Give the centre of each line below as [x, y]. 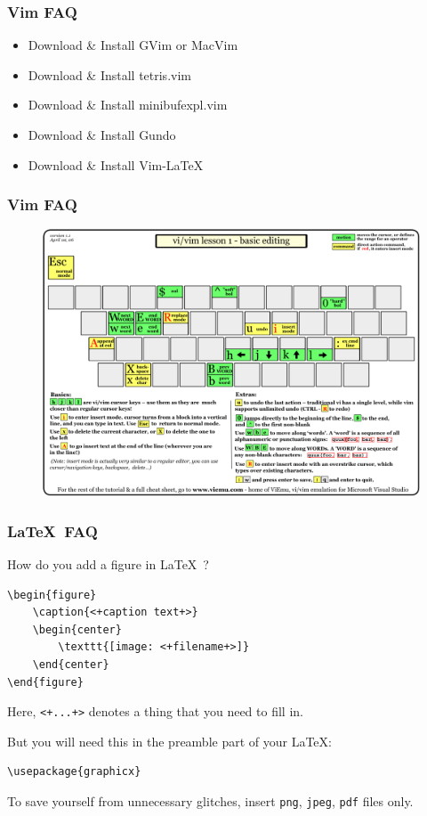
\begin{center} [77, 629]
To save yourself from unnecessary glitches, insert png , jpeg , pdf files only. [210, 801]
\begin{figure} [52, 595]
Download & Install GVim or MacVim [133, 45]
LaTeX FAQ [52, 530]
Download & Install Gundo [102, 135]
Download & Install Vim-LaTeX [116, 164]
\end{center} [71, 664]
